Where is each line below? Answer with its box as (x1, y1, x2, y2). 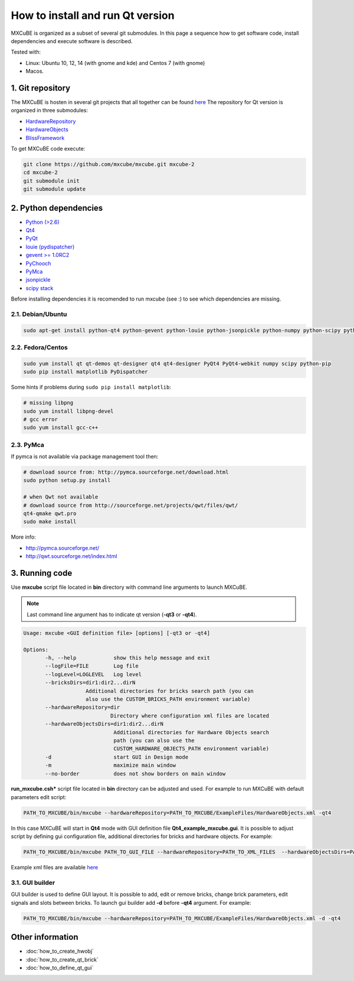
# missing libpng (23, 399, 74, 406)
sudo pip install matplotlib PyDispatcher (23, 369, 148, 375)
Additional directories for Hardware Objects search (113, 729, 270, 735)
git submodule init (23, 177, 80, 184)
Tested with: (11, 48, 41, 56)
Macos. (25, 68, 44, 75)
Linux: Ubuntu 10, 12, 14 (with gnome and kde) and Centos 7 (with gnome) (25, 59, 205, 66)
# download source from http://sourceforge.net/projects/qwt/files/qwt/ (23, 502, 238, 509)
